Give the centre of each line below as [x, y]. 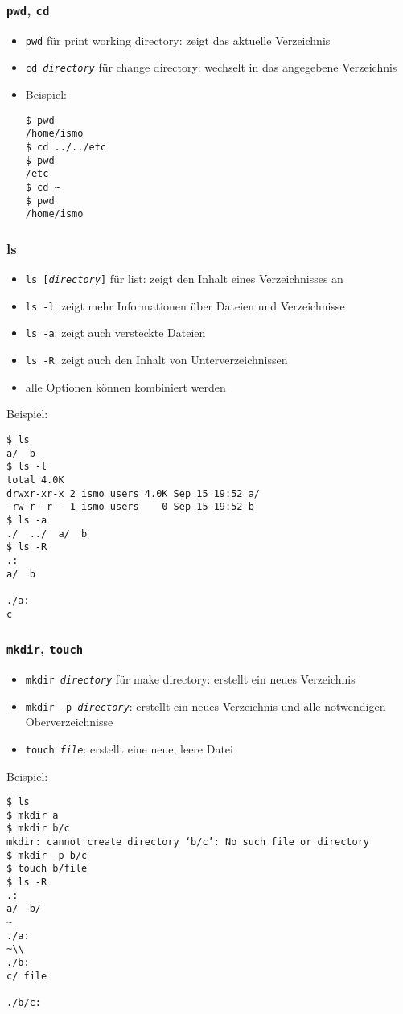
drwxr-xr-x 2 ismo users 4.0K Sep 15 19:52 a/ [133, 493]
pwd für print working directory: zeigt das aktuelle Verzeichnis [178, 40]
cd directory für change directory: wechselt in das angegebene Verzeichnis [211, 67]
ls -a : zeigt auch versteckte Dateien [115, 333]
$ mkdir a [33, 815]
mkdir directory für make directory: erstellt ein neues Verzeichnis [190, 678]
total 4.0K [35, 480]
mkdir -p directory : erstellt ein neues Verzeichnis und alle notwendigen [206, 706]
